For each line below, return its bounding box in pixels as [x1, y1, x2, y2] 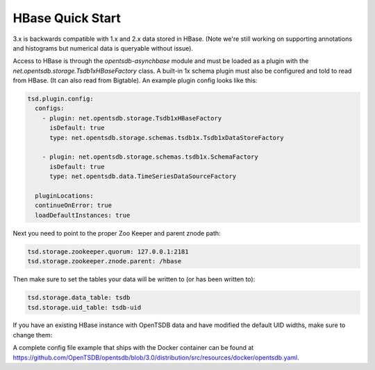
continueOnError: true [35, 202, 112, 209]
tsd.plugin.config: [27, 95, 94, 103]
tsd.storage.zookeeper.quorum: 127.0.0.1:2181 [27, 247, 189, 256]
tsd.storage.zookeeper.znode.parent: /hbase [27, 257, 182, 265]
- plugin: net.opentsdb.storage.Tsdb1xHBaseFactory [42, 114, 222, 122]
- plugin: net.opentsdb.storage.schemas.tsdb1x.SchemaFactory [42, 153, 258, 161]
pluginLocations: [35, 192, 94, 200]
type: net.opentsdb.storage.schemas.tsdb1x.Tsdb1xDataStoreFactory [49, 134, 284, 141]
